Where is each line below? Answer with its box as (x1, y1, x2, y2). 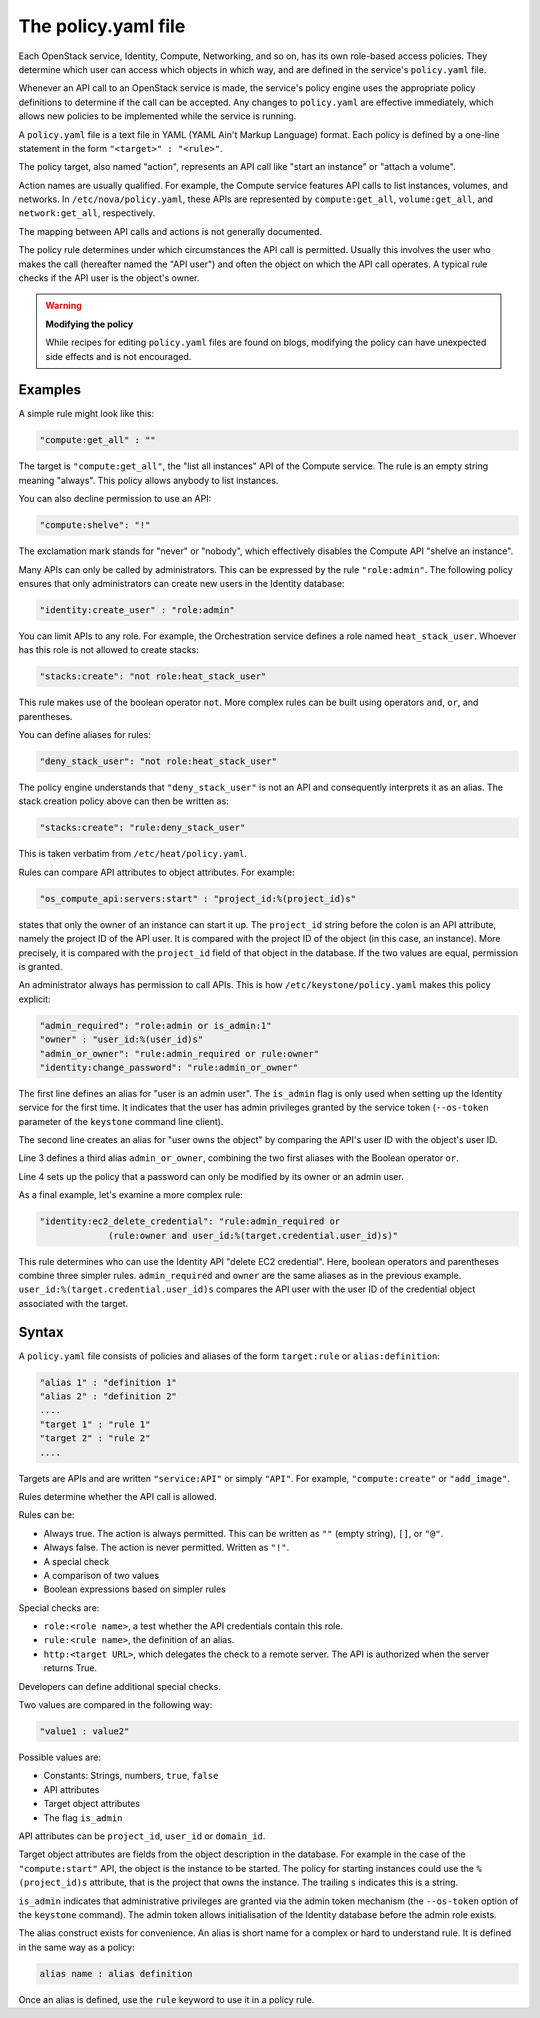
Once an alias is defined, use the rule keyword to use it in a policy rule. (18, 1993, 315, 2005)
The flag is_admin (43, 1811, 123, 1824)
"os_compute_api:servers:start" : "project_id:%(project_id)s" (39, 893, 357, 904)
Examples (18, 381, 82, 399)
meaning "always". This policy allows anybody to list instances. (18, 474, 279, 486)
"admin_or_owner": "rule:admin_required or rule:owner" (39, 1048, 320, 1059)
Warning (45, 300, 82, 312)
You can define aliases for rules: (18, 729, 152, 741)
